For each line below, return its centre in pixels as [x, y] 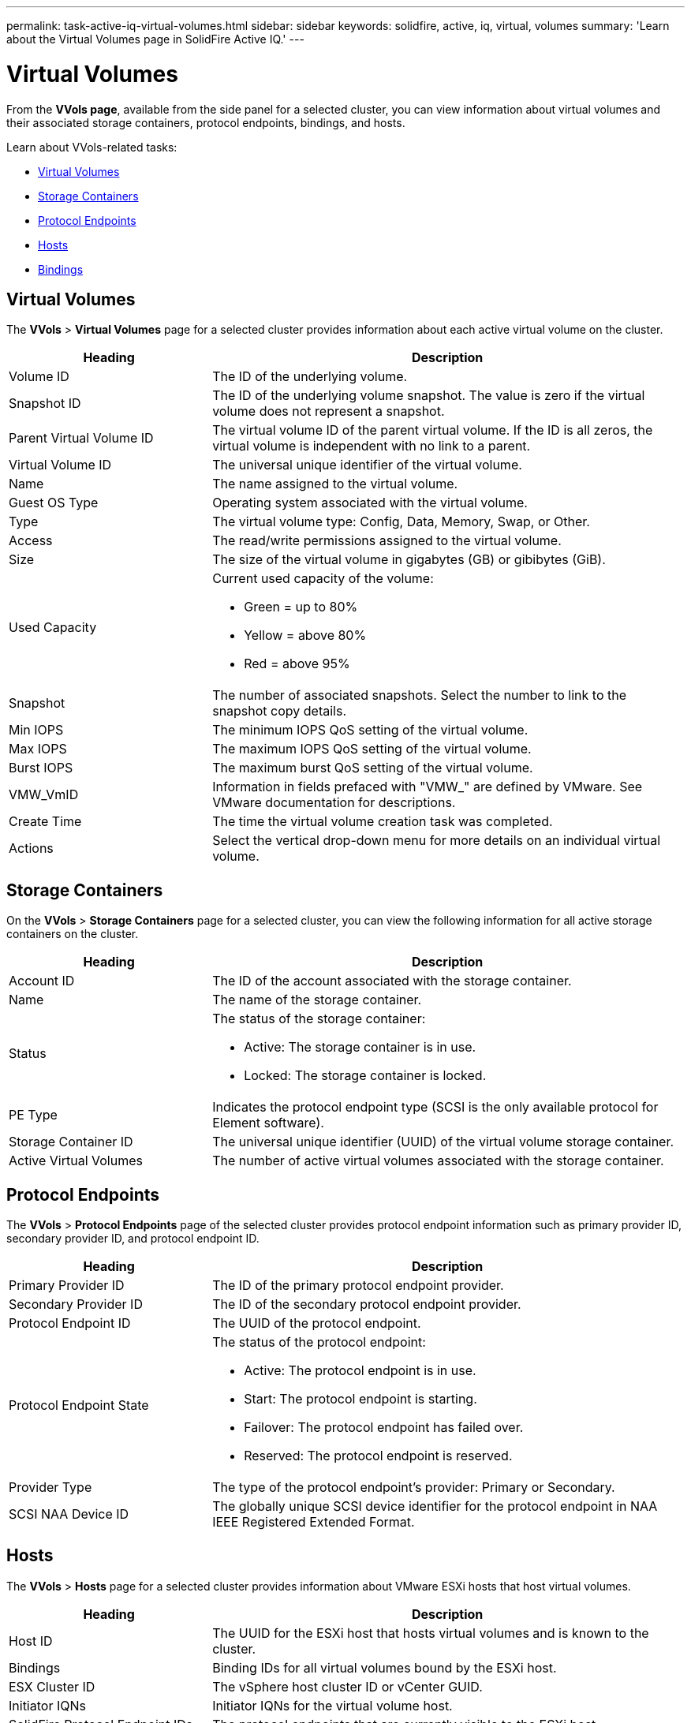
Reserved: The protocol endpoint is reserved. [378, 1456]
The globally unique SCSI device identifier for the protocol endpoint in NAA [435, 1506]
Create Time [45, 822]
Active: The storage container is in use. [360, 1047]
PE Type [33, 1115]
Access [31, 541]
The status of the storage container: [319, 1019]
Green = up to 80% [301, 607]
